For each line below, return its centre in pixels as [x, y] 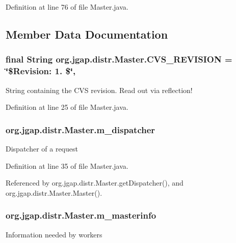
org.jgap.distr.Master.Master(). [54, 192]
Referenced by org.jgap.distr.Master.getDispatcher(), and [95, 183]
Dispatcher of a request [42, 148]
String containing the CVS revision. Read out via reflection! [99, 90]
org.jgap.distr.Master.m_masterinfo [81, 215]
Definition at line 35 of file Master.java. [67, 165]
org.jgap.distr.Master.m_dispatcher [81, 129]
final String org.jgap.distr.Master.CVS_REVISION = [119, 59]
